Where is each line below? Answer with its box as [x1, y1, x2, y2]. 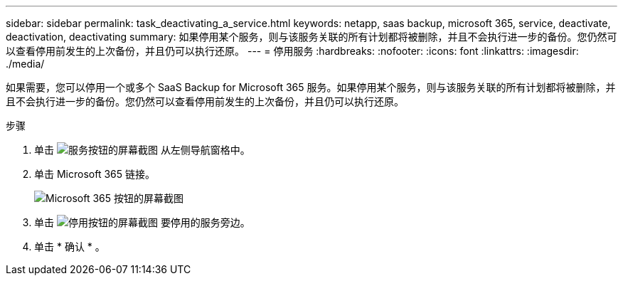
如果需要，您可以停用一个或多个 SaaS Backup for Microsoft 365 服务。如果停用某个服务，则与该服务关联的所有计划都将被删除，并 [6, 81, 616, 93]
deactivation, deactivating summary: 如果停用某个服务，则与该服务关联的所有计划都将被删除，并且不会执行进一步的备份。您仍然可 [6, 31, 617, 43]
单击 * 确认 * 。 [34, 240, 105, 253]
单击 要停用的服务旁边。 [34, 216, 250, 228]
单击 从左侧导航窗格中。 [34, 144, 250, 156]
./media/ [6, 58, 45, 70]
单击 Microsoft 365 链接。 [34, 168, 155, 180]
